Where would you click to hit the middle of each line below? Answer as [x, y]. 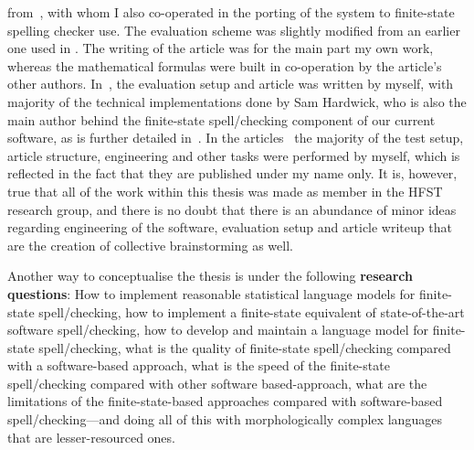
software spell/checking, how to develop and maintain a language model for [218, 330]
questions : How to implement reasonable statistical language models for [211, 293]
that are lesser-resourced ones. [91, 437]
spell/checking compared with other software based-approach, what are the [217, 383]
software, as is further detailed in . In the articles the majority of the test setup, [236, 138]
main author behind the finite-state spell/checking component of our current [221, 119]
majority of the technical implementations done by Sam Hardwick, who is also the [237, 101]
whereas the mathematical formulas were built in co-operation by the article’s [225, 65]
